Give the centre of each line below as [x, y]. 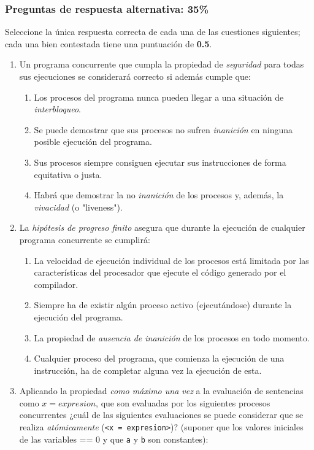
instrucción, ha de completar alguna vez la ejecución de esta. [148, 370]
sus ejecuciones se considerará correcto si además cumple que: [135, 76]
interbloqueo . [57, 109]
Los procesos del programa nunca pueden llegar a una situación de [159, 97]
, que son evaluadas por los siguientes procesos [183, 402]
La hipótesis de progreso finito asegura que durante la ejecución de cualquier [162, 227]
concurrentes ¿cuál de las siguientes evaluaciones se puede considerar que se [161, 415]
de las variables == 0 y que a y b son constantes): [114, 439]
